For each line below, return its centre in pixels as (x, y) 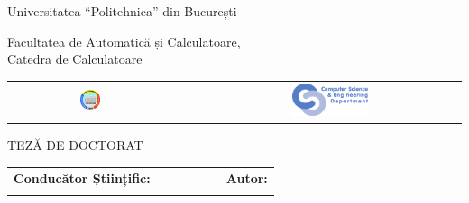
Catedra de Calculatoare (75, 59)
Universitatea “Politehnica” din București (122, 11)
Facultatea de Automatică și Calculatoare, (124, 41)
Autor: (247, 177)
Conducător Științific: (82, 177)
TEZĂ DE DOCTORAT (75, 145)
